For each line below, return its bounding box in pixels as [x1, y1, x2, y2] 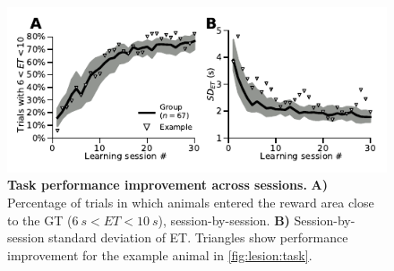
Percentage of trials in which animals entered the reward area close [7, 192, 374, 211]
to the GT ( [7, 210, 73, 229]
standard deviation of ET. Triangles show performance [48, 228, 348, 247]
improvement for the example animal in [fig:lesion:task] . [7, 245, 313, 264]
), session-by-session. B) [158, 210, 290, 229]
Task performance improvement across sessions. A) [7, 175, 328, 194]
